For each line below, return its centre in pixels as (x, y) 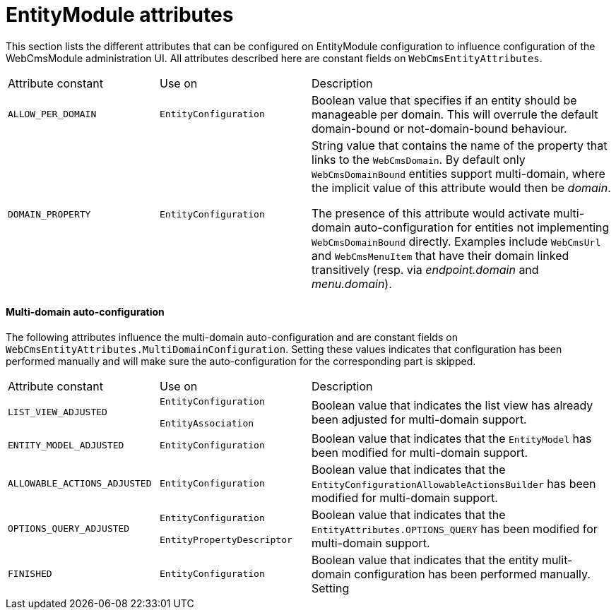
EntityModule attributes (120, 15)
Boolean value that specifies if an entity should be (444, 100)
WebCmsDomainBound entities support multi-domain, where (458, 173)
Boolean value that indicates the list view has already (452, 405)
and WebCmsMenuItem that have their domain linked (440, 255)
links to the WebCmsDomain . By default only (419, 159)
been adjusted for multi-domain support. (419, 419)
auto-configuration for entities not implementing (482, 227)
